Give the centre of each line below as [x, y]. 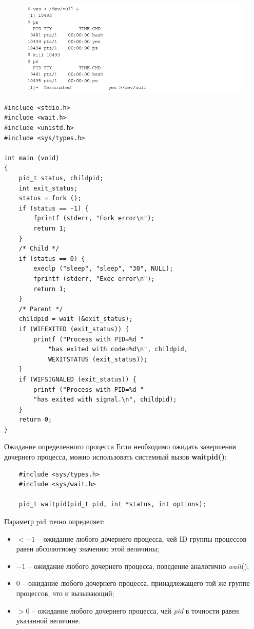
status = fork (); [50, 198]
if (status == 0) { [52, 259]
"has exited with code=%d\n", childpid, [118, 349]
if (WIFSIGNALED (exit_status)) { [77, 379]
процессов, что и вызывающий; [65, 593]
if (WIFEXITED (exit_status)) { [74, 329]
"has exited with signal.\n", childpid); [105, 400]
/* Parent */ [41, 309]
